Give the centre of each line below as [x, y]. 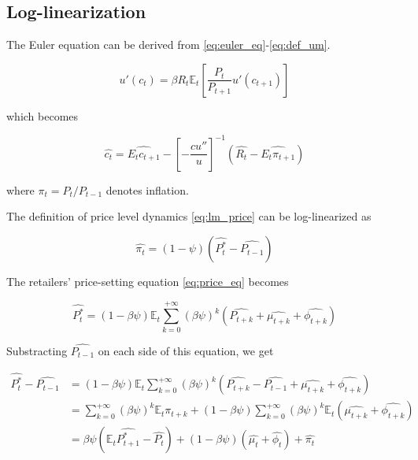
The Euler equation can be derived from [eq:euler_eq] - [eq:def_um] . [168, 45]
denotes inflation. [147, 189]
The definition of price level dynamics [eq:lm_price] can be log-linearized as [189, 216]
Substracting [37, 351]
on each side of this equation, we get [186, 351]
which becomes [43, 115]
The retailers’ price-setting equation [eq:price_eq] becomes [148, 282]
